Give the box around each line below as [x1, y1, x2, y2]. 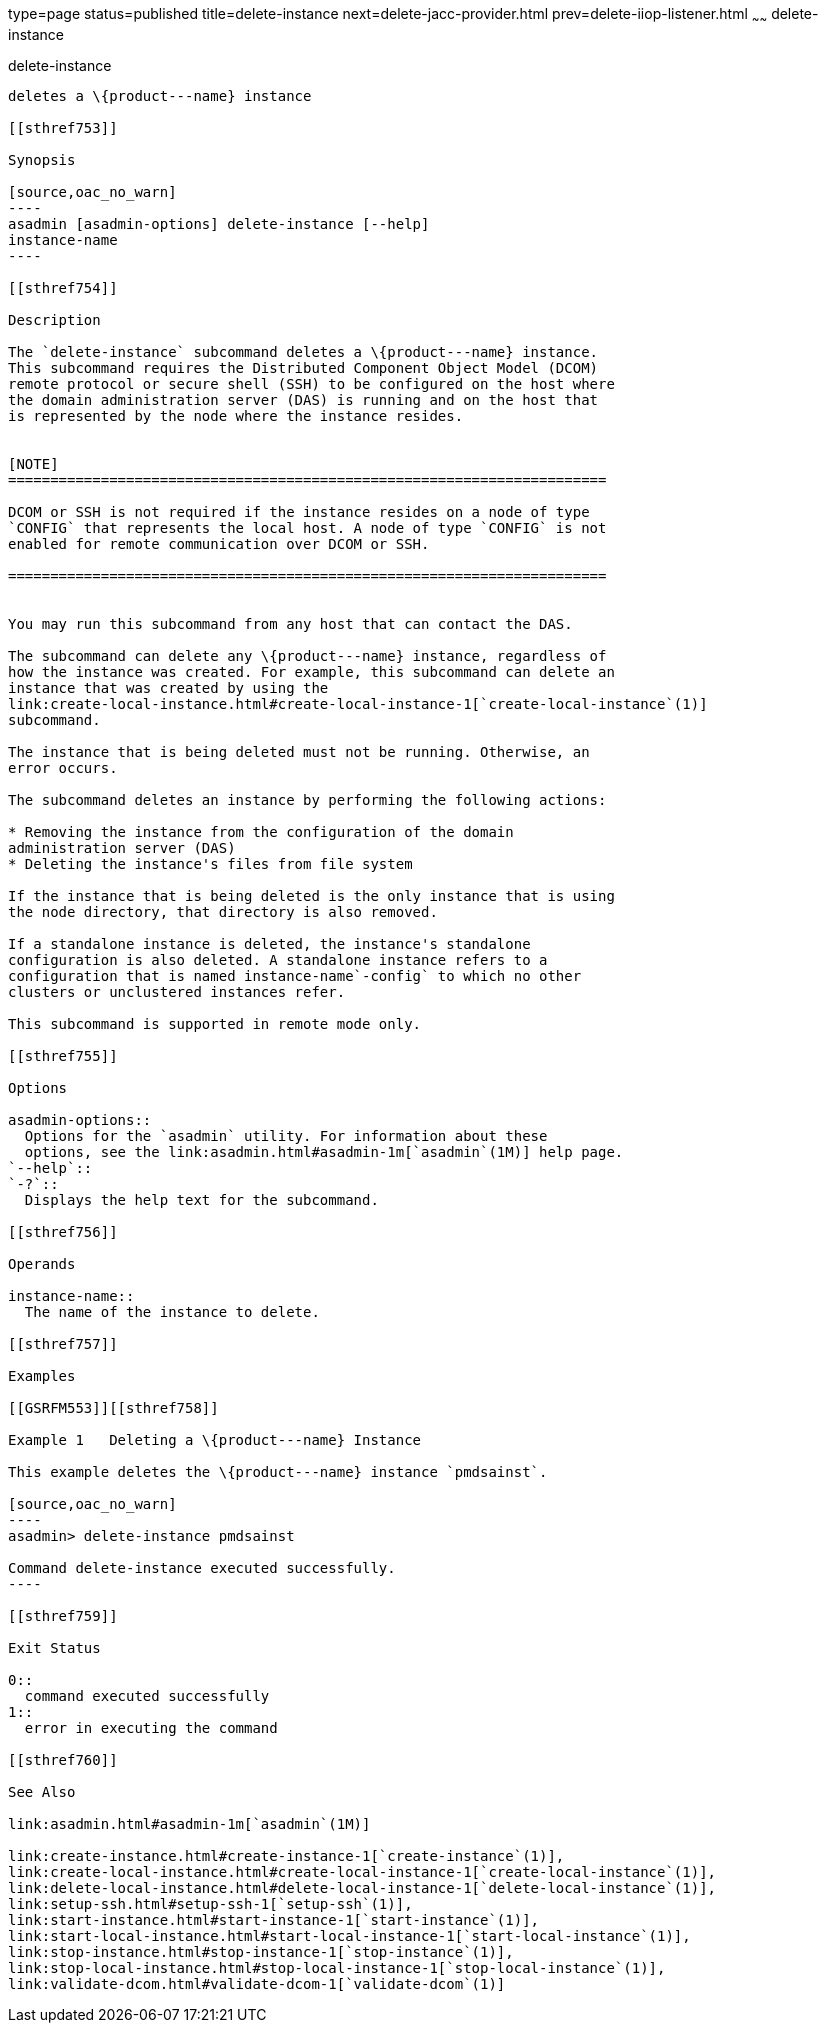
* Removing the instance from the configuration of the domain [8, 823, 514, 840]
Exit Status [8, 1639, 101, 1656]
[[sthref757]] [8, 1335, 118, 1352]
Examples [8, 1367, 76, 1384]
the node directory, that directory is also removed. [8, 903, 438, 920]
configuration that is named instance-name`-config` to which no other [8, 967, 582, 984]
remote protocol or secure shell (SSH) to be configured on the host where [8, 375, 615, 392]
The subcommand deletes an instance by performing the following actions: [8, 791, 607, 808]
